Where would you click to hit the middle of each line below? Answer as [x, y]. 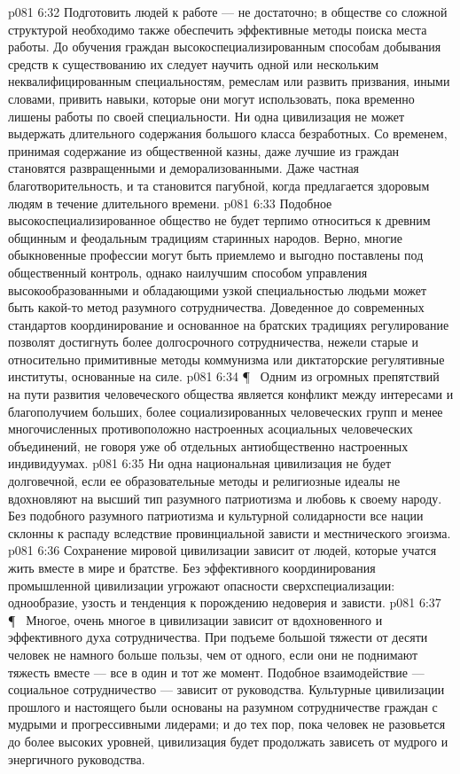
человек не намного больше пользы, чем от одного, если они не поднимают [213, 654]
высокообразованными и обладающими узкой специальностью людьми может [218, 289]
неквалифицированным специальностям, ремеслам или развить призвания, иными [229, 81]
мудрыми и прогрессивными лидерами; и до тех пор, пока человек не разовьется [227, 724]
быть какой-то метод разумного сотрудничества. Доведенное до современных [216, 307]
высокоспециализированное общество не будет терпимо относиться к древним [219, 220]
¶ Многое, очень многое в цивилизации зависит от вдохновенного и [195, 619]
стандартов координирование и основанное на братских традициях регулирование [229, 324]
